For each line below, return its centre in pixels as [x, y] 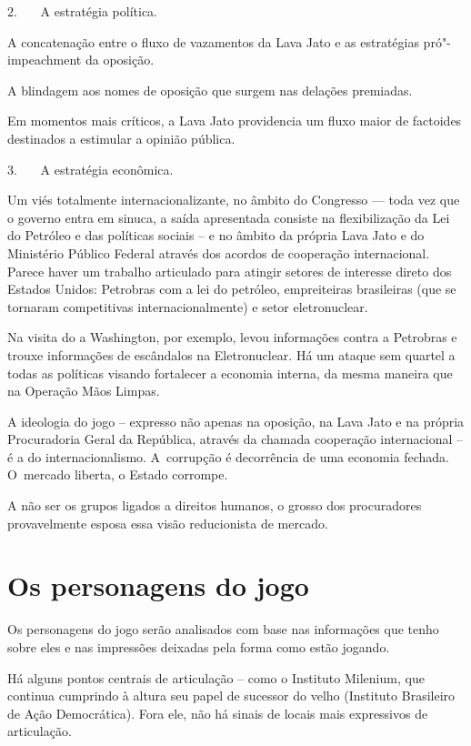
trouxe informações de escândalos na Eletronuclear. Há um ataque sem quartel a [231, 354]
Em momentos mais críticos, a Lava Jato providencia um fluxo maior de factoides [235, 121]
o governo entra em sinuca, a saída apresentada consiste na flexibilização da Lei [229, 217]
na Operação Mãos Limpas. [84, 391]
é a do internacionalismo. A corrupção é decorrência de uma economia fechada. [228, 456]
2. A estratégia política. [83, 11]
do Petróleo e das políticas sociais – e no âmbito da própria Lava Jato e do [216, 235]
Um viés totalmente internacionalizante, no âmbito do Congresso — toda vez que [234, 200]
